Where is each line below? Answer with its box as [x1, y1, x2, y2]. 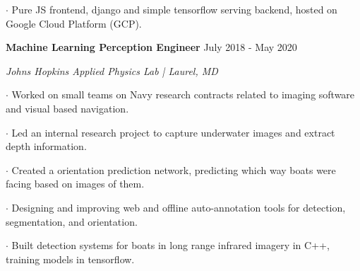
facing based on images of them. [6, 176, 145, 191]
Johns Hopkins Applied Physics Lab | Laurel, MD [6, 63, 218, 78]
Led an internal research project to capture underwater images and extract [11, 125, 335, 139]
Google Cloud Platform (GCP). [6, 16, 142, 30]
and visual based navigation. [6, 100, 129, 115]
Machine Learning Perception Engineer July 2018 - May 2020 [6, 40, 297, 54]
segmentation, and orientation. [6, 214, 138, 229]
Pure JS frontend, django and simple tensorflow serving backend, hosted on [11, 2, 337, 16]
